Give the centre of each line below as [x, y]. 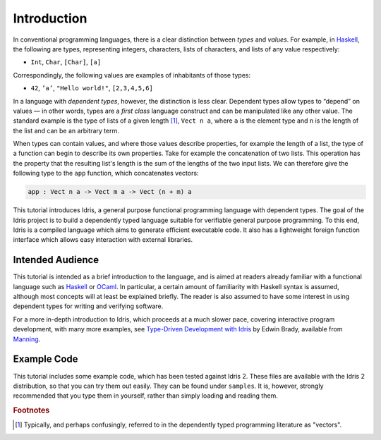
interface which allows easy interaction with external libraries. [103, 240]
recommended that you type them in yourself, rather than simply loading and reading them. [145, 396]
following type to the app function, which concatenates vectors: [106, 173]
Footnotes [31, 410]
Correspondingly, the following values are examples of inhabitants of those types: [132, 75]
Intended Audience [56, 260]
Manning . [27, 339]
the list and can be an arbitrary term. [66, 130]
